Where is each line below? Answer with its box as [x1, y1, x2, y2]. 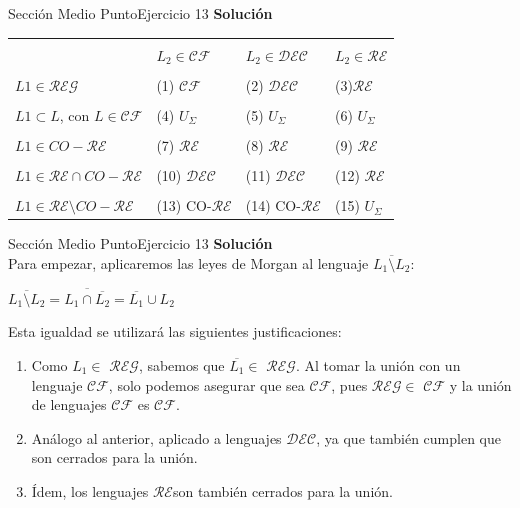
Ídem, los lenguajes [31, 480, 149, 501]
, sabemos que [138, 354, 225, 375]
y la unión [449, 374, 512, 395]
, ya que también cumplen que [316, 427, 501, 448]
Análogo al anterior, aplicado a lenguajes [31, 427, 282, 448]
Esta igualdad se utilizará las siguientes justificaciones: [8, 321, 342, 342]
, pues [331, 374, 368, 395]
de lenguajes [31, 394, 107, 415]
